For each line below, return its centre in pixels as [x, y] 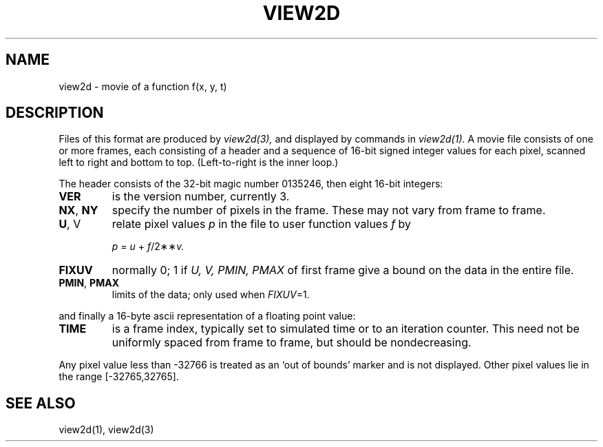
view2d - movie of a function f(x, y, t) [143, 86]
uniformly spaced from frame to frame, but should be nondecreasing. [292, 343]
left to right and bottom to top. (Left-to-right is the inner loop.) [199, 163]
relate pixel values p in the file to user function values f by [262, 224]
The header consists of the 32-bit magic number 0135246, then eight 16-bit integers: [251, 184]
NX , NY [78, 210]
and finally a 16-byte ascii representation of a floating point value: [207, 316]
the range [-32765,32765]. [119, 377]
